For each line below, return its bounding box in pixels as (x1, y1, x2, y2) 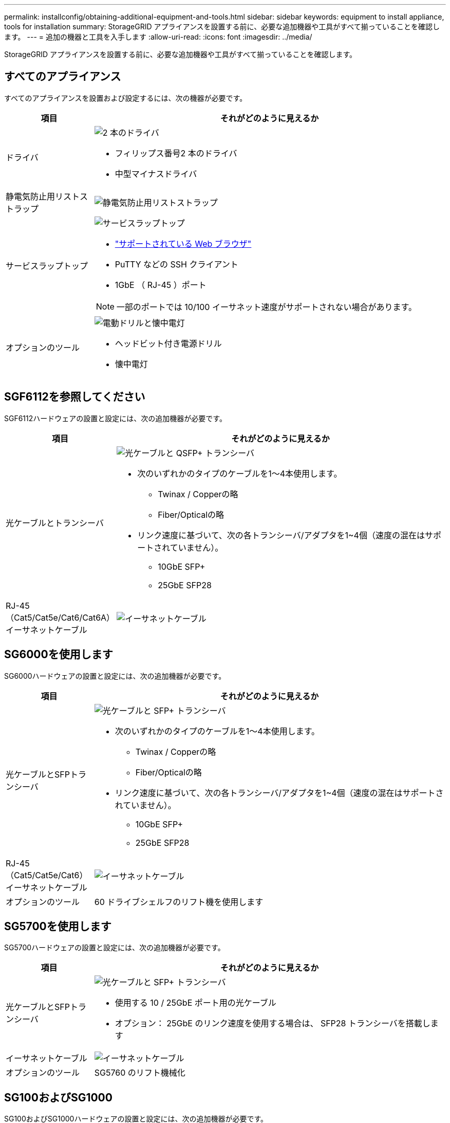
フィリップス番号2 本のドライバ (115, 148, 237, 158)
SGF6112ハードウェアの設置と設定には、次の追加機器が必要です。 (4, 413, 227, 423)
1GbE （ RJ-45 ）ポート (115, 279, 207, 290)
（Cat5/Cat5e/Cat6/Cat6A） (6, 612, 115, 623)
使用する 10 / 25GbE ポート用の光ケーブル (115, 998, 276, 1008)
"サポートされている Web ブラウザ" (115, 238, 252, 249)
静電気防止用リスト (6, 191, 80, 202)
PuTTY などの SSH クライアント (115, 259, 238, 269)
